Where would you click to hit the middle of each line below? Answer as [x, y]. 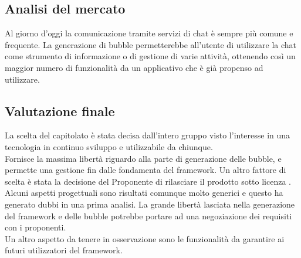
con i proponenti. [35, 227]
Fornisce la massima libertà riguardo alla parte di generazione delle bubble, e [143, 158]
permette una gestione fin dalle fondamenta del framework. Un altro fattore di [146, 170]
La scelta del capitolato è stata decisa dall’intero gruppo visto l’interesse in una [148, 135]
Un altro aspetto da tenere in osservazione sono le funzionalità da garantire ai [145, 238]
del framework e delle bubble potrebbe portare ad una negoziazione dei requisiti [148, 215]
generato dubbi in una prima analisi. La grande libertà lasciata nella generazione [150, 204]
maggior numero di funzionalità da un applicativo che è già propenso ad [134, 67]
